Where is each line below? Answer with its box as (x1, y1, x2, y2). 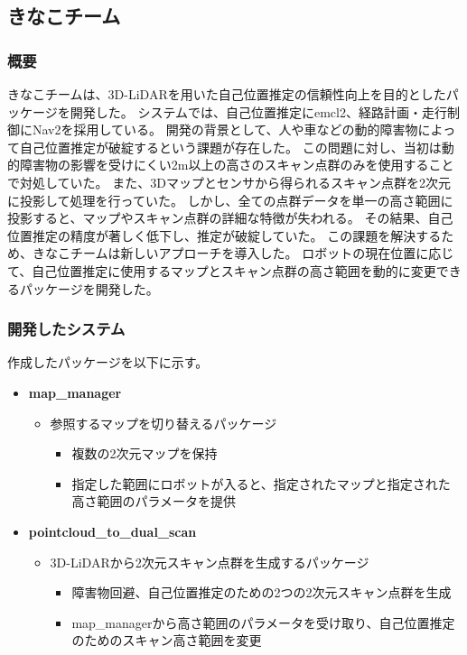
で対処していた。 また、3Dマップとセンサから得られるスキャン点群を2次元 (7, 172, 451, 191)
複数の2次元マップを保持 (71, 444, 218, 463)
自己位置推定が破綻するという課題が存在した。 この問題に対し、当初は (19, 137, 442, 156)
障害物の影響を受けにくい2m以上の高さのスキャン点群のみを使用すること (19, 155, 454, 174)
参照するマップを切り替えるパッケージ (50, 413, 277, 432)
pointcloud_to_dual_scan (28, 521, 197, 540)
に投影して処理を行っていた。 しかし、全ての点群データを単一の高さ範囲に (7, 190, 453, 209)
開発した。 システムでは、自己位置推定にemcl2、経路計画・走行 (70, 102, 447, 121)
